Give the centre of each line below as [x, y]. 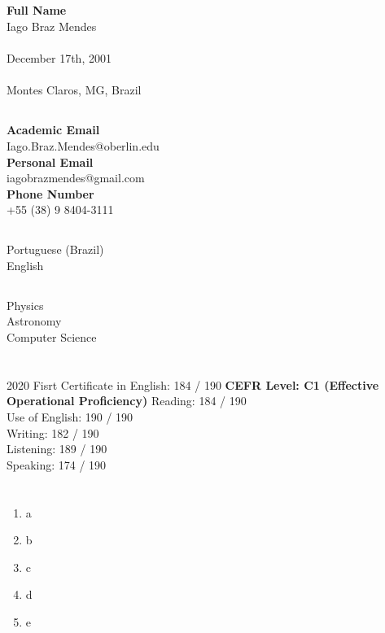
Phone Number [50, 193]
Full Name [37, 10]
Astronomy [34, 321]
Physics [25, 305]
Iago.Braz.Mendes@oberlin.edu [83, 145]
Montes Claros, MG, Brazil [74, 90]
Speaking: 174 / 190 [57, 464]
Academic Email [53, 130]
